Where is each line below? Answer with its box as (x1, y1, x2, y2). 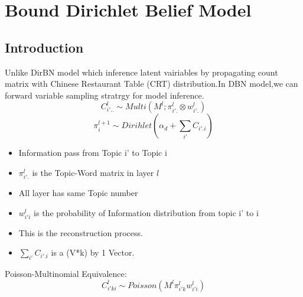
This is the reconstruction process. (18, 226, 143, 239)
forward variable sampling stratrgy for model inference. (5, 89, 204, 101)
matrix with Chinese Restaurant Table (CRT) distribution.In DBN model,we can (5, 77, 298, 90)
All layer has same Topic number (18, 187, 138, 199)
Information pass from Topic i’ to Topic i (18, 146, 167, 159)
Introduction (5, 38, 84, 56)
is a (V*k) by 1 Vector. (51, 246, 135, 259)
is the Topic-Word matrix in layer (32, 166, 154, 178)
